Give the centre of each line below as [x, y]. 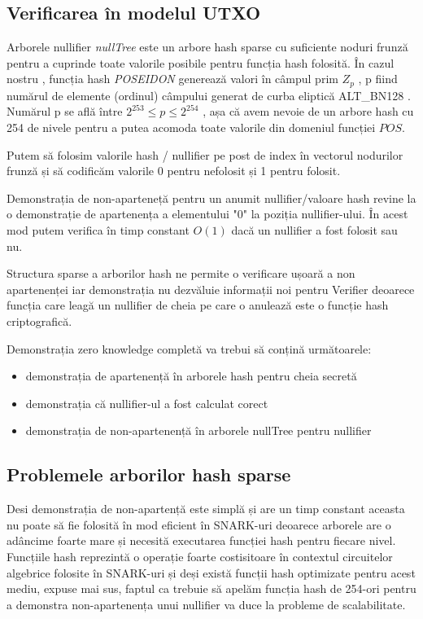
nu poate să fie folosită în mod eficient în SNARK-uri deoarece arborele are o [199, 524]
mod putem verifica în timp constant [98, 230]
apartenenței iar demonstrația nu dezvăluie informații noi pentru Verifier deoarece [211, 289]
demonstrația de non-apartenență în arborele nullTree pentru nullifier [198, 430]
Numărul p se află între [65, 111]
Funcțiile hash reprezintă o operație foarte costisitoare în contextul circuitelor [200, 556]
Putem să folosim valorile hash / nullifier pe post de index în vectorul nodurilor [205, 154]
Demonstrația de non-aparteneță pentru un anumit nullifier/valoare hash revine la [211, 198]
